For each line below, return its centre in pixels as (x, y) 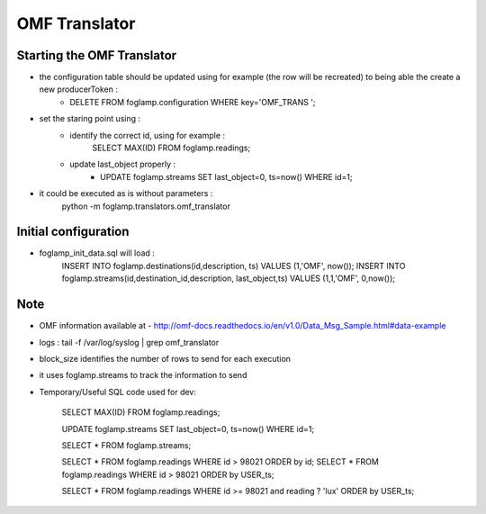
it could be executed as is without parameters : (126, 194)
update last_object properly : (122, 164)
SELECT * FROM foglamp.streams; (126, 445)
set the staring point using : (90, 119)
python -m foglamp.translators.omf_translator (146, 206)
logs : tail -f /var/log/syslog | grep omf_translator (129, 342)
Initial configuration (73, 232)
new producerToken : (79, 89)
